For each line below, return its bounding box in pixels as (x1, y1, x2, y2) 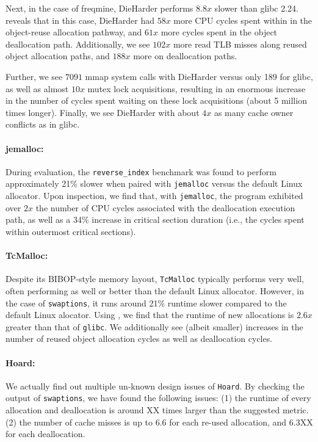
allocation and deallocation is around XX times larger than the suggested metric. (5, 404, 309, 416)
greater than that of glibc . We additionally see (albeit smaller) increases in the (5, 320, 303, 333)
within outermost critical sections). (5, 225, 136, 237)
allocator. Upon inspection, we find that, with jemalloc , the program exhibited (5, 189, 303, 202)
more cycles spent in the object (161, 26, 278, 38)
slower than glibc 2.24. (214, 2, 299, 14)
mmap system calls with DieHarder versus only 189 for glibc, (85, 70, 313, 82)
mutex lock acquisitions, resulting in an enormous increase (87, 82, 306, 95)
